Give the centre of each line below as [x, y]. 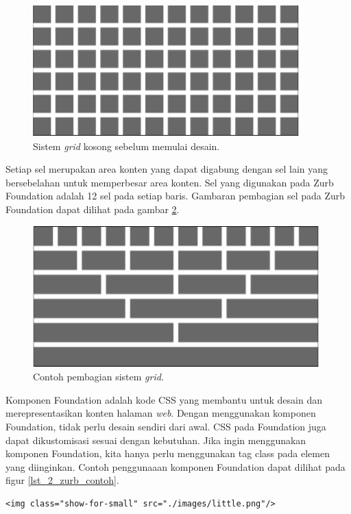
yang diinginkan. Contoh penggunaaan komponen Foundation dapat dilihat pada [175, 466]
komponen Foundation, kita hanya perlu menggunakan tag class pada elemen [168, 453]
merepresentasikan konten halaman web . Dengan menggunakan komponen [161, 413]
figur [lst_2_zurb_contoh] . [62, 480]
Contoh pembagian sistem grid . [98, 377]
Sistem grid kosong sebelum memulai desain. [126, 146]
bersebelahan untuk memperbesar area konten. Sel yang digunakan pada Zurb [170, 182]
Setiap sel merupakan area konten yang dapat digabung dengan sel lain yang [167, 169]
